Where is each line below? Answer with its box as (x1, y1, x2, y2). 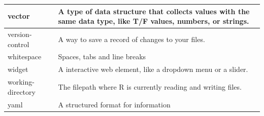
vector (8, 11, 30, 21)
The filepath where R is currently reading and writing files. (58, 81, 242, 92)
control (8, 38, 29, 49)
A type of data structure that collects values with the (58, 6, 250, 16)
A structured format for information (58, 99, 171, 109)
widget (8, 64, 28, 74)
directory (8, 86, 36, 97)
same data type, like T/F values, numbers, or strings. (58, 16, 249, 26)
